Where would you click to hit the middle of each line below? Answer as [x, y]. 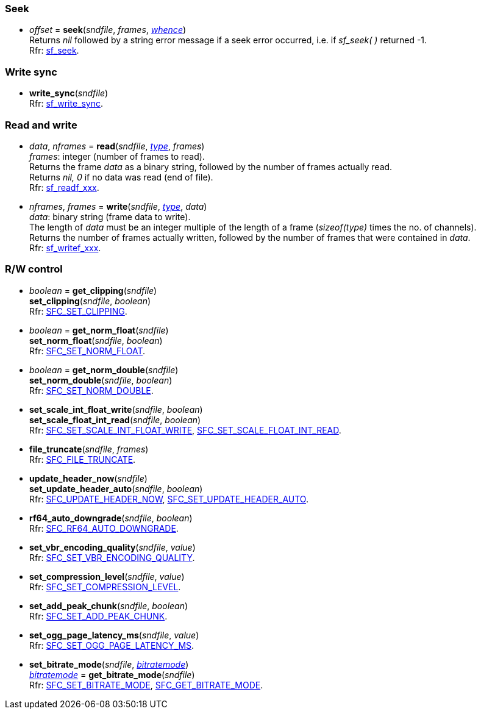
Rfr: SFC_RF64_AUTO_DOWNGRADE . [104, 528]
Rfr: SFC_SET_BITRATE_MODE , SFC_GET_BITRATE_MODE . [146, 685]
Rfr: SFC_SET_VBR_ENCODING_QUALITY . [112, 557]
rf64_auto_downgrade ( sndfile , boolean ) [111, 518]
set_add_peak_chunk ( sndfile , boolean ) [109, 605]
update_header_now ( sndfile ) [88, 478]
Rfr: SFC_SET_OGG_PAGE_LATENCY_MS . [112, 645]
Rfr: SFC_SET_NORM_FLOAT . [87, 351]
